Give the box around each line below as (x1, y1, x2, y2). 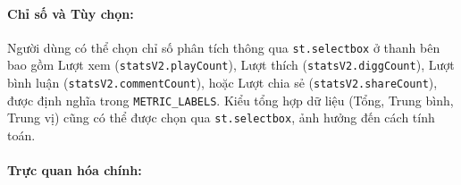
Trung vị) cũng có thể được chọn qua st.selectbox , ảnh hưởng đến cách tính (7, 108, 435, 127)
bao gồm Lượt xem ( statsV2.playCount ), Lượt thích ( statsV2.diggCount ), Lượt (7, 55, 455, 74)
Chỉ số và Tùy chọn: (7, 4, 134, 22)
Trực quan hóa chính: (7, 161, 142, 180)
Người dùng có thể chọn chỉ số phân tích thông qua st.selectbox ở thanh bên (7, 38, 440, 56)
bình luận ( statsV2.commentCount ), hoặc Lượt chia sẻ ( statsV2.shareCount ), (7, 73, 438, 92)
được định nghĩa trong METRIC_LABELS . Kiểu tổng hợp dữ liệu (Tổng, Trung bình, (7, 90, 454, 109)
